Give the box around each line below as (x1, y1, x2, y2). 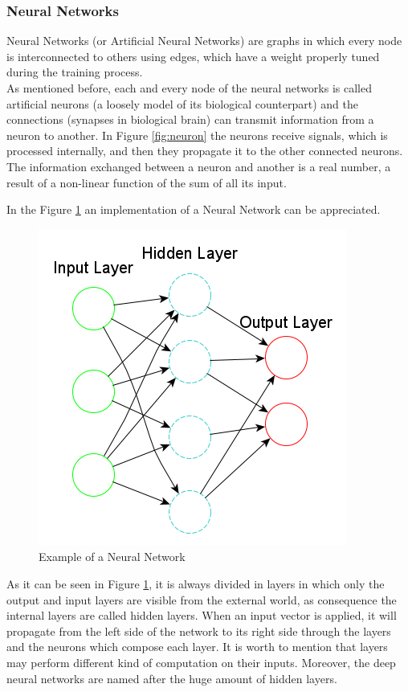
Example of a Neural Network (39, 548, 186, 565)
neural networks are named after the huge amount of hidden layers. (6, 669, 337, 686)
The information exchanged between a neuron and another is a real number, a (6, 158, 391, 174)
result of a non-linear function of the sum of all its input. (6, 174, 287, 190)
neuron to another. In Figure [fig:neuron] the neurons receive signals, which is (6, 126, 388, 143)
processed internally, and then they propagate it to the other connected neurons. (6, 142, 403, 159)
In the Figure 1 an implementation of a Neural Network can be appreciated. (6, 201, 381, 218)
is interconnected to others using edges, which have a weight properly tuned (6, 47, 380, 64)
